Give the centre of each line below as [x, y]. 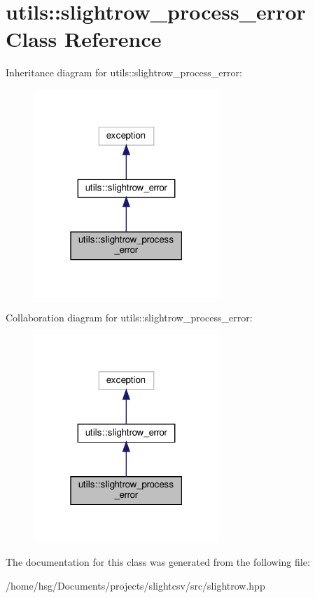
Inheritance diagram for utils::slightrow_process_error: [124, 72]
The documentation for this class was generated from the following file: [158, 562]
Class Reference [84, 39]
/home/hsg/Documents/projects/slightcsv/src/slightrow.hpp [135, 585]
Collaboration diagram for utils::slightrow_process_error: [129, 317]
